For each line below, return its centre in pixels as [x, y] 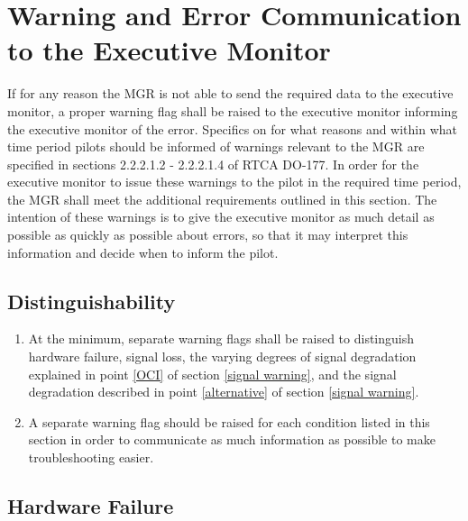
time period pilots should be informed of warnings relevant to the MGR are [216, 146]
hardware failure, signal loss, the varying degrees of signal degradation [222, 356]
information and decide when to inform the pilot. [143, 252]
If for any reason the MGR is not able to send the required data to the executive [230, 93]
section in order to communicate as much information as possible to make [232, 439]
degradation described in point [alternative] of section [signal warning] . [224, 392]
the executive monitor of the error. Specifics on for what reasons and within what [233, 128]
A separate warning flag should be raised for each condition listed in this [229, 421]
